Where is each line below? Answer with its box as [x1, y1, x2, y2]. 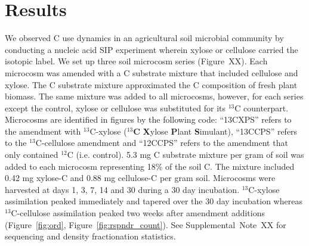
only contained [5, 148, 58, 161]
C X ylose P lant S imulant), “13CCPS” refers [133, 124, 298, 137]
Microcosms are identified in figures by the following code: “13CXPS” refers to [5, 113, 292, 126]
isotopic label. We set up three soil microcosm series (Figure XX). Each [5, 55, 268, 67]
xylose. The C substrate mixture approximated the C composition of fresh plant [5, 78, 298, 91]
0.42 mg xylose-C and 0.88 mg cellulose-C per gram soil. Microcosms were [5, 172, 276, 184]
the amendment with [5, 124, 81, 137]
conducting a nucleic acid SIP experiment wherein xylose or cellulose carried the [5, 43, 298, 55]
